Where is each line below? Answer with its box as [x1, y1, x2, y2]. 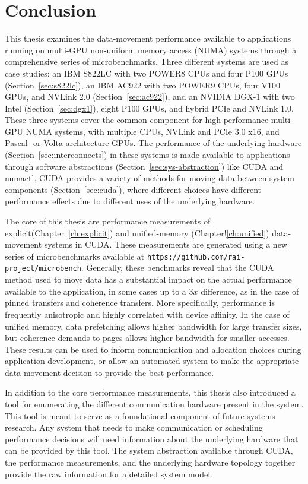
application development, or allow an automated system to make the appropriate [5, 355, 299, 367]
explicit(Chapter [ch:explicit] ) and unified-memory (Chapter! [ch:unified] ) [5, 226, 269, 239]
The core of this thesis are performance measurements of [5, 215, 211, 227]
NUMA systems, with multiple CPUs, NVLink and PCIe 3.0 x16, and [26, 125, 280, 137]
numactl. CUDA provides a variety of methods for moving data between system [5, 172, 294, 184]
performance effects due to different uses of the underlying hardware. [5, 195, 255, 207]
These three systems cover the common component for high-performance [5, 113, 269, 126]
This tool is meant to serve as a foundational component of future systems [5, 409, 275, 422]
